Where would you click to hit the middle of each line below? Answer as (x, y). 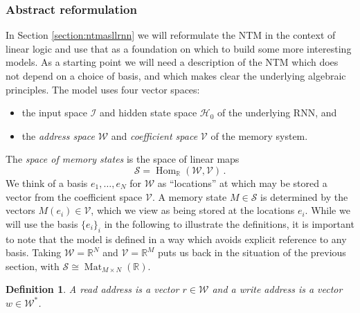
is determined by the (304, 196)
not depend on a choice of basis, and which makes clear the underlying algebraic (176, 75)
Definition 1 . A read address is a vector (92, 289)
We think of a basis (47, 182)
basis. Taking (34, 252)
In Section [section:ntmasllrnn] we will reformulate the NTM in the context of (171, 35)
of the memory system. (259, 135)
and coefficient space (154, 135)
